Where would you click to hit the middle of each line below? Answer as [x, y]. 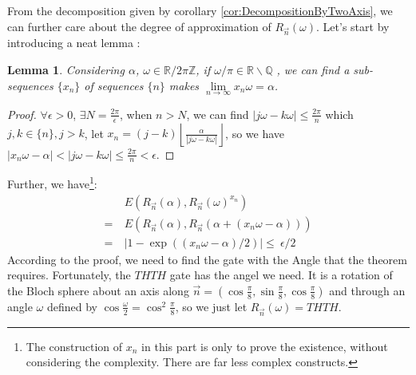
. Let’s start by [353, 26]
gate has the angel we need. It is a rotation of [281, 275]
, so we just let [211, 306]
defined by [72, 306]
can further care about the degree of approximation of [139, 26]
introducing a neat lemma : [74, 43]
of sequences [114, 85]
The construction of [74, 346]
